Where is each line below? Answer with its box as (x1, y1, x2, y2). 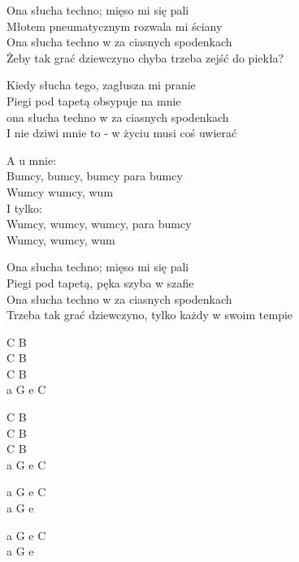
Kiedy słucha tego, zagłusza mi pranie (6, 76, 196, 93)
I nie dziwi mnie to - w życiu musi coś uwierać (6, 124, 237, 141)
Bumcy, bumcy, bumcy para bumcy (6, 167, 183, 184)
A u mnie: (6, 151, 57, 168)
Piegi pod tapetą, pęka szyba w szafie (6, 274, 194, 291)
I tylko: (6, 199, 42, 216)
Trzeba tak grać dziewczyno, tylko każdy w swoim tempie (6, 306, 293, 323)
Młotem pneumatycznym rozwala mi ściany (6, 17, 223, 34)
